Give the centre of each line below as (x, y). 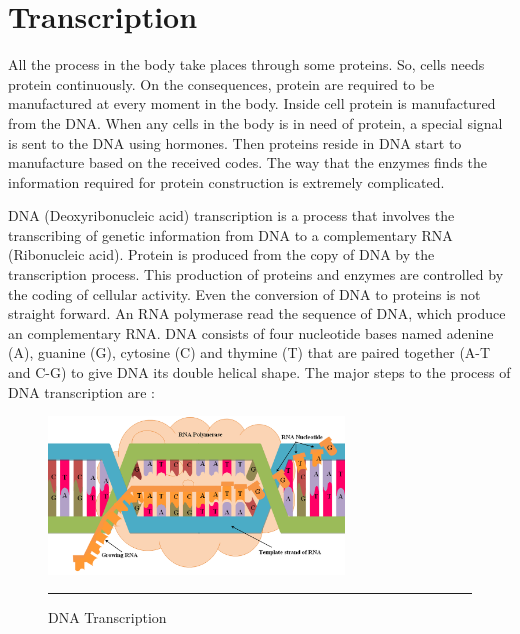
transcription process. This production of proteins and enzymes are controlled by (256, 274)
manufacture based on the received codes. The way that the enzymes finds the (248, 162)
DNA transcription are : (82, 391)
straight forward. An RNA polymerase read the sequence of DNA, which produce (257, 313)
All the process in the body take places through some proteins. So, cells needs (246, 64)
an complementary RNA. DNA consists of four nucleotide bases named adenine (251, 332)
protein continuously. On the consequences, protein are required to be (221, 83)
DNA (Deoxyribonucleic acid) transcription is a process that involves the (231, 215)
